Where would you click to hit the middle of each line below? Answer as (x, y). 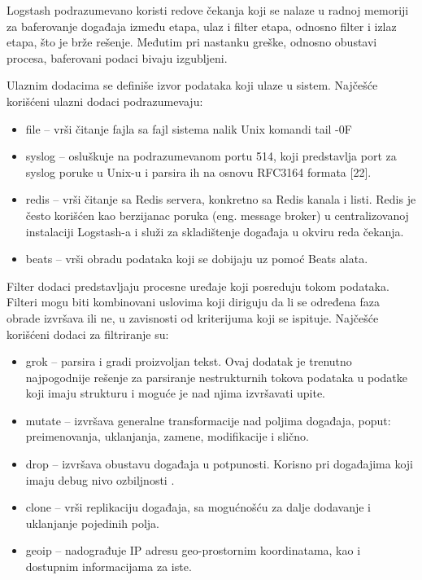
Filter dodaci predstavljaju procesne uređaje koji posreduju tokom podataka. (198, 286)
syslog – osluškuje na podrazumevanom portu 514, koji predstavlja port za (211, 156)
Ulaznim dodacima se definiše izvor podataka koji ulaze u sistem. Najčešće (192, 85)
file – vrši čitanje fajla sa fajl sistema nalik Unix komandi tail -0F (189, 128)
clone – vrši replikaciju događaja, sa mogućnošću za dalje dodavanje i (198, 507)
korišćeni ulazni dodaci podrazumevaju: (105, 101)
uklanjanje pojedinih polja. (92, 523)
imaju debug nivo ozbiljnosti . (100, 479)
